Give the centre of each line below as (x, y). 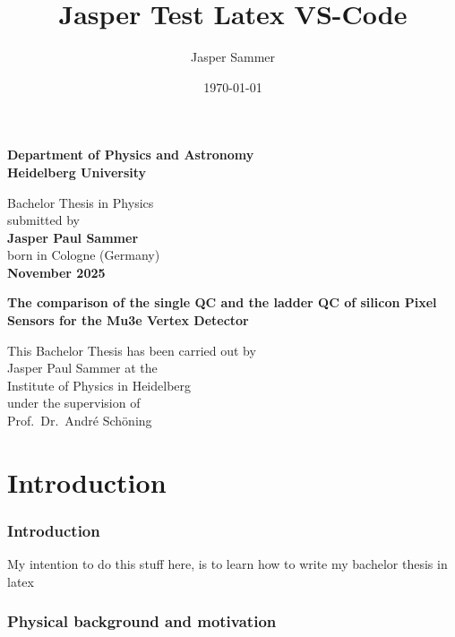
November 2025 (56, 272)
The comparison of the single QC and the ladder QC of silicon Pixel (222, 302)
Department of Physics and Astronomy (131, 155)
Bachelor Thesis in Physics (81, 202)
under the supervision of (74, 403)
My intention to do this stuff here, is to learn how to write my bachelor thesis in (227, 564)
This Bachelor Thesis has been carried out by (132, 350)
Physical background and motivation (142, 621)
